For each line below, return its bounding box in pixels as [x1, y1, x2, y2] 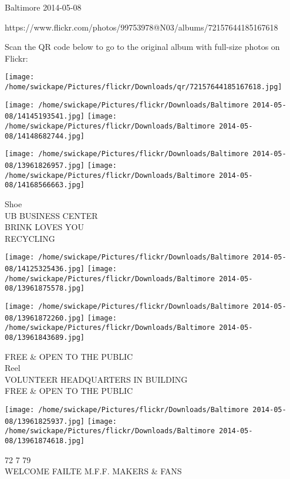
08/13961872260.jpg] [5, 313, 85, 322]
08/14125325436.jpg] [5, 264, 85, 273]
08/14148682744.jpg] [5, 131, 85, 140]
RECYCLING [5, 232, 55, 244]
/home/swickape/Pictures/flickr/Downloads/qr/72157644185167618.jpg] [5, 83, 282, 92]
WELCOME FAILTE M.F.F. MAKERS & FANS [5, 465, 182, 477]
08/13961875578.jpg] [5, 284, 85, 293]
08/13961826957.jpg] [5, 161, 85, 170]
